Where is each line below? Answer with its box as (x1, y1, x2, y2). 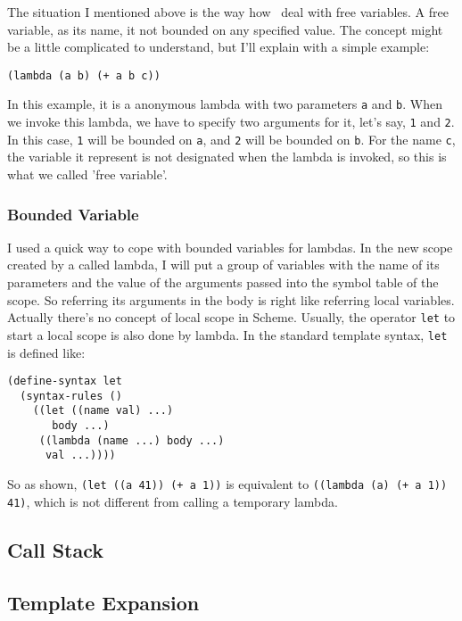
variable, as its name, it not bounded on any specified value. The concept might (7, 20, 443, 38)
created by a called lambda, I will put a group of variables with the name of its (7, 255, 440, 274)
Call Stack (7, 535, 103, 563)
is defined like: (7, 343, 86, 361)
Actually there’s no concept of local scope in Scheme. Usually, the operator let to (7, 308, 456, 327)
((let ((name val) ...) (32, 404, 174, 418)
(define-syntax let (7, 375, 122, 388)
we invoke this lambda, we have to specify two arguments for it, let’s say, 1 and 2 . (7, 112, 455, 131)
